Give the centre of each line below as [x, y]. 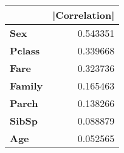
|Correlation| [84, 15]
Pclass [25, 50]
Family [26, 86]
